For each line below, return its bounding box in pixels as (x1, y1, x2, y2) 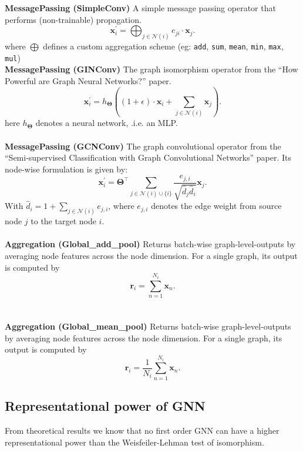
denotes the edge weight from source (151, 200, 282, 212)
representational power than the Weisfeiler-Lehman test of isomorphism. (5, 436, 264, 448)
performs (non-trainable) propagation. (5, 13, 142, 25)
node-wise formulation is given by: (5, 162, 128, 175)
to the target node (31, 215, 96, 227)
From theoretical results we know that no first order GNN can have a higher (5, 424, 280, 436)
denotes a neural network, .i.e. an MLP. (35, 117, 178, 129)
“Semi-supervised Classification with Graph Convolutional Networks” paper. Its (5, 151, 292, 164)
